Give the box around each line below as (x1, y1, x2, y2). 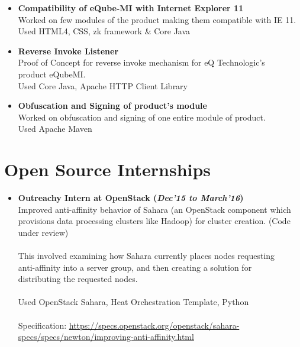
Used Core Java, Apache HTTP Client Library (18, 79, 188, 92)
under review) (18, 226, 69, 238)
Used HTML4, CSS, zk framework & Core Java (18, 25, 191, 37)
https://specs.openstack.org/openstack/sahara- (69, 319, 240, 331)
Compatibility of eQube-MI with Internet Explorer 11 (18, 2, 244, 14)
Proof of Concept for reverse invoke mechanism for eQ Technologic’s (18, 56, 265, 69)
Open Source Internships (4, 157, 211, 181)
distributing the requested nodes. (18, 273, 138, 285)
